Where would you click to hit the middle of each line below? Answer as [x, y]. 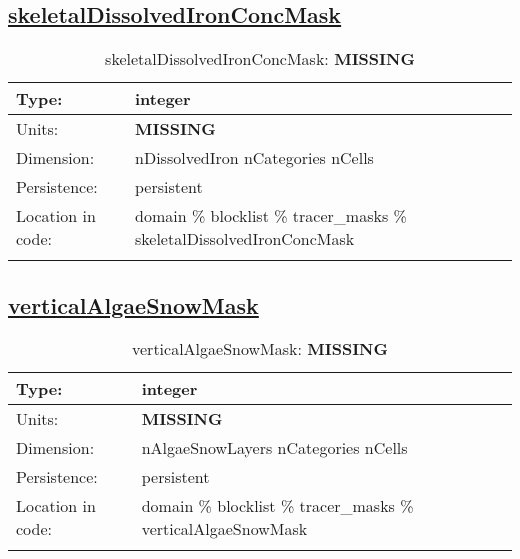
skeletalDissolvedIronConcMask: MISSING [260, 59]
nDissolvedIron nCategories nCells [254, 158]
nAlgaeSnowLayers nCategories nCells [274, 448]
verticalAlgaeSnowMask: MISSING [260, 349]
